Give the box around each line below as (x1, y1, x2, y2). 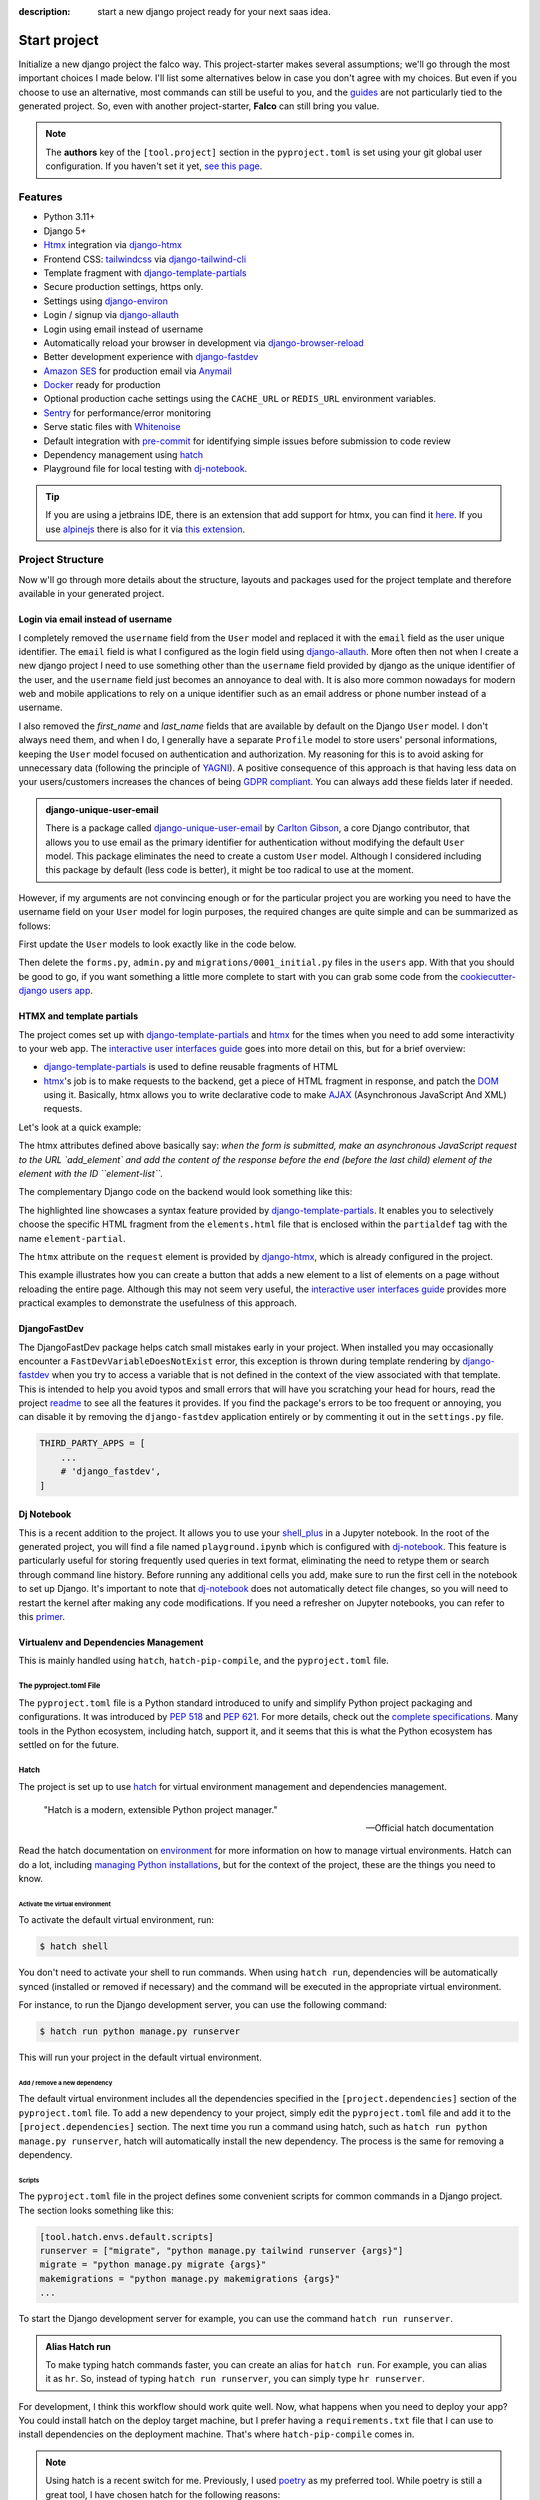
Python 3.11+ (43, 211, 96, 223)
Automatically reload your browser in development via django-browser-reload (43, 336, 364, 349)
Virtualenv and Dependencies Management (18, 1636, 204, 1648)
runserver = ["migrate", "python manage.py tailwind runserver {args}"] (39, 2245, 404, 2256)
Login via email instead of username (18, 613, 173, 625)
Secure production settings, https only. (43, 281, 204, 293)
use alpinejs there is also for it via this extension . (45, 523, 246, 535)
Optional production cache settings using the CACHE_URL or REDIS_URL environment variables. (43, 393, 437, 405)
